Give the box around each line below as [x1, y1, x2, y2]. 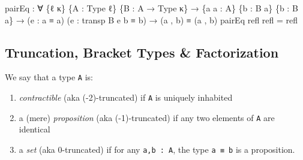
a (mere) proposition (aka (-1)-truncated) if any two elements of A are [19, 111, 275, 123]
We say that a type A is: [5, 71, 93, 83]
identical [19, 123, 50, 135]
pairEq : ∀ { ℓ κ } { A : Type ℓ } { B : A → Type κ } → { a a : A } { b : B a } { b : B [5, 2, 298, 14]
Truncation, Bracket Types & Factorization [5, 43, 279, 61]
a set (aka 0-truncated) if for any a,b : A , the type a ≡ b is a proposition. [19, 143, 295, 155]
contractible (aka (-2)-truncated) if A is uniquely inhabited [19, 91, 233, 104]
